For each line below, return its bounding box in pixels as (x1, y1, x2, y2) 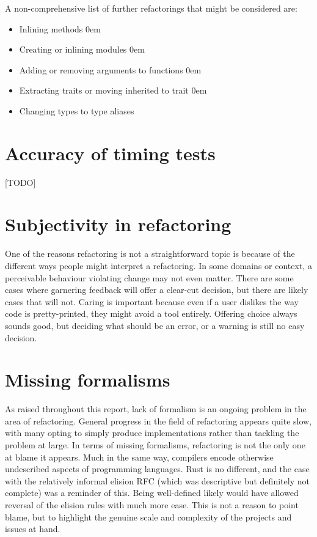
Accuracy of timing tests (5, 140, 216, 165)
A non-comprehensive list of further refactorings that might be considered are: (5, 2, 297, 14)
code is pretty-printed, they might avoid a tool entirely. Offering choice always (5, 307, 297, 320)
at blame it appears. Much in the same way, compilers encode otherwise (5, 450, 274, 463)
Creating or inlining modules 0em (19, 43, 145, 56)
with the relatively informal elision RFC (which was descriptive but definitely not (5, 474, 310, 487)
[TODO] (5, 176, 36, 188)
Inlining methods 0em (19, 22, 101, 35)
